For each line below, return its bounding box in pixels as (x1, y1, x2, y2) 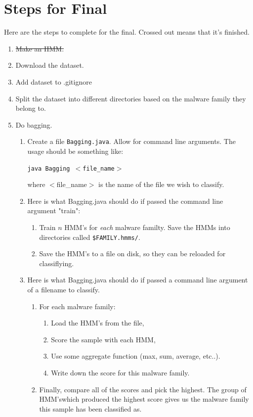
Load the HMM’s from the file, (51, 318, 144, 328)
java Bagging (27, 165, 70, 172)
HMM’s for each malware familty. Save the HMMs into (64, 222, 230, 232)
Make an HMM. (15, 43, 64, 53)
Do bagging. (15, 119, 52, 130)
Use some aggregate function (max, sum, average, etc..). (51, 351, 220, 361)
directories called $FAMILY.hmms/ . (39, 232, 140, 242)
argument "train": (27, 205, 81, 216)
